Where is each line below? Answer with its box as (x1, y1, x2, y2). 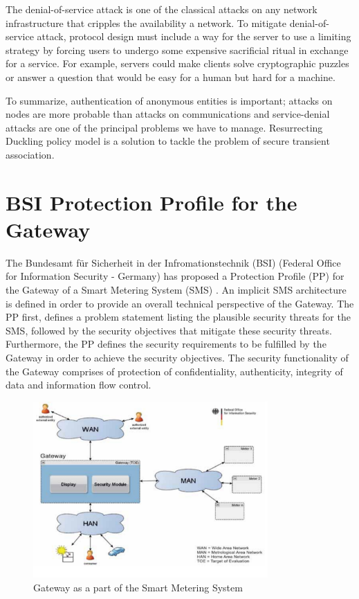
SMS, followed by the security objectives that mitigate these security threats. (6, 323, 332, 337)
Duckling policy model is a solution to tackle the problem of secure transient (6, 134, 330, 148)
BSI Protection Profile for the (6, 188, 297, 216)
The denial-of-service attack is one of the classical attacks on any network (6, 2, 317, 16)
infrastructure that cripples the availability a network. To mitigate (6, 15, 286, 30)
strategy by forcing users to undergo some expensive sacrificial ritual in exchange (6, 42, 349, 57)
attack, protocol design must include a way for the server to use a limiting (37, 29, 351, 44)
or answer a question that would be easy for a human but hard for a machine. (6, 69, 335, 84)
